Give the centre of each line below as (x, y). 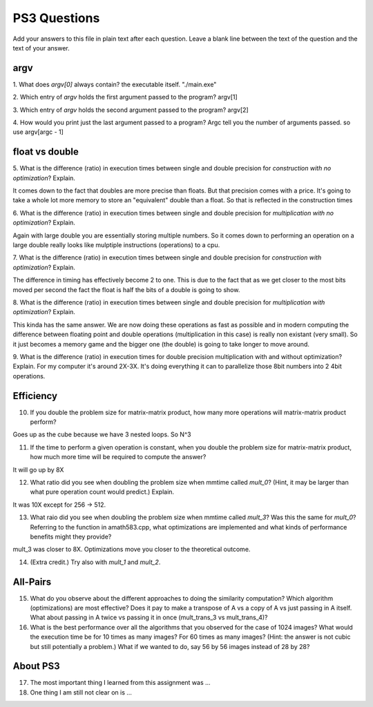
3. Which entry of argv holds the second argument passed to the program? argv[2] (131, 110)
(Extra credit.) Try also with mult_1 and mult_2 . (95, 562)
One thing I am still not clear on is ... (81, 692)
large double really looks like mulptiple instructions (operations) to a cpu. (116, 245)
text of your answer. (41, 48)
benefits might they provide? (71, 536)
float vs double (46, 152)
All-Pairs (32, 582)
